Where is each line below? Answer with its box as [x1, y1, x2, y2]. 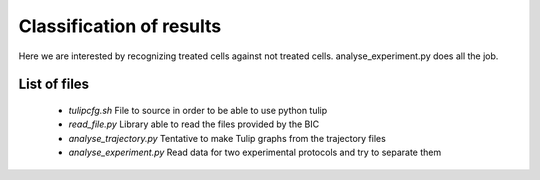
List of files [18, 76, 90, 93]
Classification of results [18, 15, 222, 37]
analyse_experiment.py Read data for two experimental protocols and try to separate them [68, 146, 442, 159]
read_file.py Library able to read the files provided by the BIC [68, 118, 320, 130]
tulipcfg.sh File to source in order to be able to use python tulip [68, 104, 328, 116]
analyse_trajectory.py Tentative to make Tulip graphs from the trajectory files [68, 132, 387, 144]
